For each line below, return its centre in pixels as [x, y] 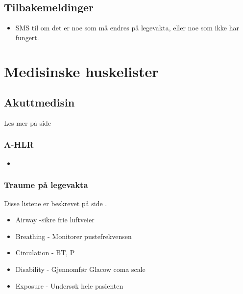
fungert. [27, 37]
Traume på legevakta [46, 185]
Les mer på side [28, 122]
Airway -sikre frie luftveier [55, 220]
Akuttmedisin [39, 102]
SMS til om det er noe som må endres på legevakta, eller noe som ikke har [127, 28]
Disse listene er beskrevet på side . [56, 203]
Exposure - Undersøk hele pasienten [69, 285]
